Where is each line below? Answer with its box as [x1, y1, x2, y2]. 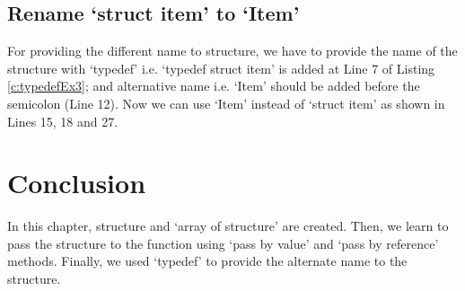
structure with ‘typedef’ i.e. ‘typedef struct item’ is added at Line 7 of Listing [7, 58, 435, 77]
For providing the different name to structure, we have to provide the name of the [7, 41, 458, 60]
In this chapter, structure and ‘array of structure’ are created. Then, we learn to [7, 216, 449, 235]
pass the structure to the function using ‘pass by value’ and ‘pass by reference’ [7, 234, 439, 252]
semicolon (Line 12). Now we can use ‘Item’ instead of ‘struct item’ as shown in [7, 93, 445, 112]
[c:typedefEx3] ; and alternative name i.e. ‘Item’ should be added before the [7, 76, 420, 95]
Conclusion [7, 164, 146, 201]
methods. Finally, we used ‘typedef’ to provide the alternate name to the [7, 251, 408, 270]
